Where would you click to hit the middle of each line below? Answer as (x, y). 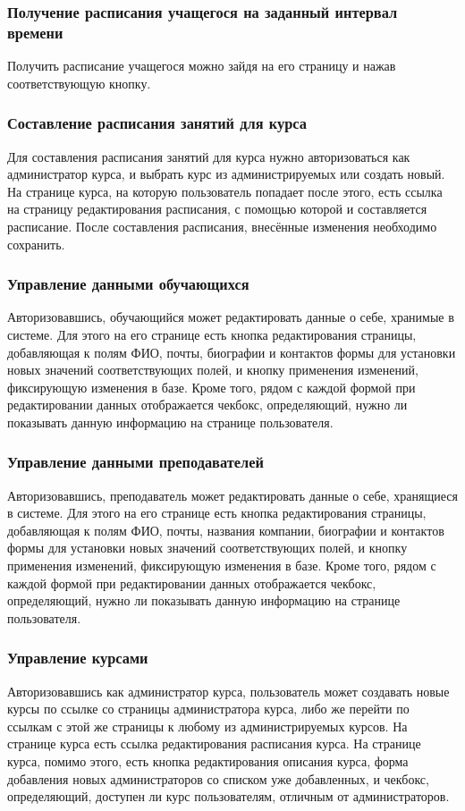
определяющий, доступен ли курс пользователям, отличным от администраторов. (228, 796)
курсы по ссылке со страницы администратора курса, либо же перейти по (208, 709)
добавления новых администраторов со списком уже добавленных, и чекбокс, (218, 778)
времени (35, 32)
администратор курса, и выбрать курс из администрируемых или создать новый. (226, 174)
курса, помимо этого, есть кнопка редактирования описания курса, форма (208, 761)
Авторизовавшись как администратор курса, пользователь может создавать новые (228, 691)
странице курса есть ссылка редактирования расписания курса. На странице (214, 743)
